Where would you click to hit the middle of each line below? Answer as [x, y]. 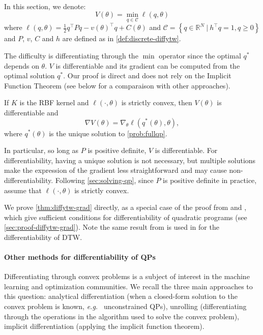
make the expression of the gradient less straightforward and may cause [115, 170]
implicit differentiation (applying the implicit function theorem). [104, 326]
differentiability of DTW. [43, 237]
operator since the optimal [200, 55]
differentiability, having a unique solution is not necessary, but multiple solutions [130, 160]
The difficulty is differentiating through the [71, 55]
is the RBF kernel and [54, 102]
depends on [22, 65]
